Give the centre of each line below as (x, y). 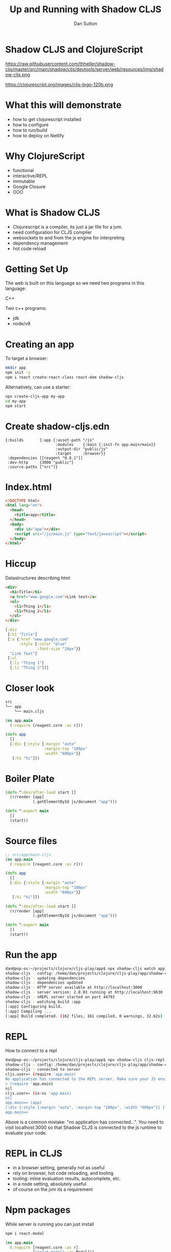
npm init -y (18, 373)
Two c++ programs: (26, 308)
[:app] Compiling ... (28, 1011)
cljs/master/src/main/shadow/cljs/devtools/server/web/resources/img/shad (84, 69)
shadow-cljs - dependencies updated (44, 983)
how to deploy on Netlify (38, 135)
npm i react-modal (25, 1233)
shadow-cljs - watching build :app (43, 1002)
